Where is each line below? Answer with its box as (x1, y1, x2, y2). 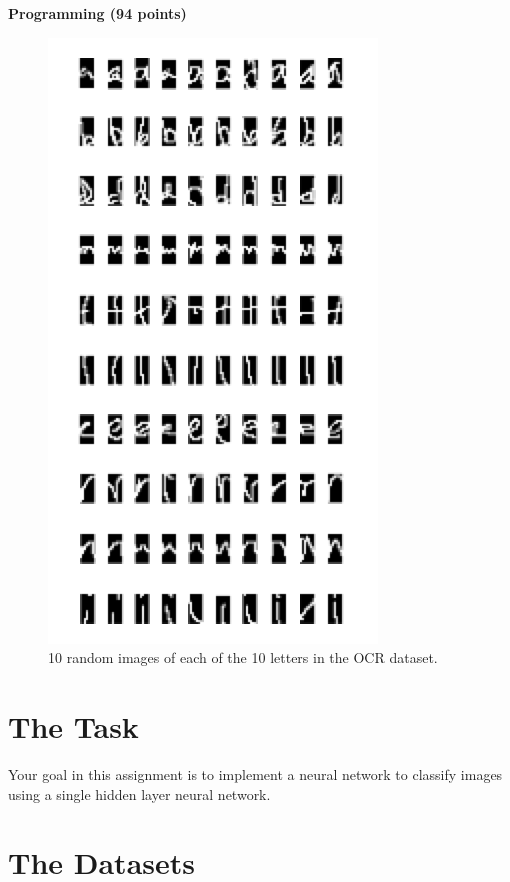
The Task (8, 705, 139, 746)
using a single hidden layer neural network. (8, 783, 271, 804)
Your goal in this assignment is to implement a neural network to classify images (8, 763, 503, 784)
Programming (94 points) (8, 3, 187, 23)
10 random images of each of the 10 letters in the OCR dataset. (48, 647, 438, 668)
